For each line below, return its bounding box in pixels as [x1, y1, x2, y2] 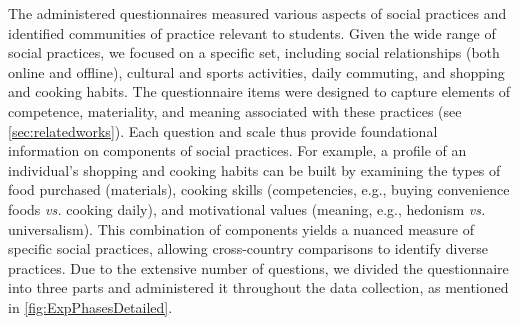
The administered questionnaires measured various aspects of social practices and [8, 3, 507, 23]
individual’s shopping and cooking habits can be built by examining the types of [8, 159, 501, 180]
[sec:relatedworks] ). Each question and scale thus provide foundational [8, 120, 438, 141]
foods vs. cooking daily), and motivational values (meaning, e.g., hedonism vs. [8, 198, 486, 219]
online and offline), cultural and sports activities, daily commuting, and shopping [8, 61, 505, 82]
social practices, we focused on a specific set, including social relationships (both [8, 42, 500, 63]
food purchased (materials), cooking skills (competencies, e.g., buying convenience [8, 179, 510, 200]
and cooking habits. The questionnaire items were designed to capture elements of [8, 81, 511, 102]
